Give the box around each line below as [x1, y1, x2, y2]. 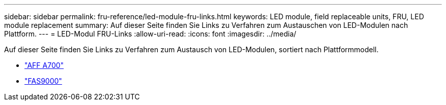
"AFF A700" [24, 61, 64, 69]
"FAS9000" [24, 77, 62, 85]
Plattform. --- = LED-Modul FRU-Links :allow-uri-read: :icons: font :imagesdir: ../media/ [4, 29, 296, 38]
